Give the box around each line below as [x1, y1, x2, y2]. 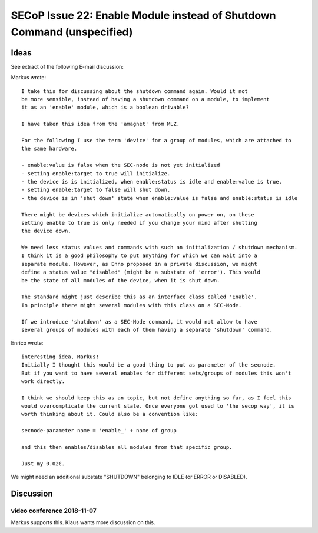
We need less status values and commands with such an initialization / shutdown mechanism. [21, 244, 298, 251]
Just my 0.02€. [21, 460, 65, 467]
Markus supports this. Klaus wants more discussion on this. [11, 519, 155, 526]
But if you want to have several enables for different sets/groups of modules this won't [21, 369, 291, 377]
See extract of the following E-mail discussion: [11, 63, 124, 70]
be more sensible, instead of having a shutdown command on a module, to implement [21, 96, 270, 103]
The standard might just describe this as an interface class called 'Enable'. [21, 294, 257, 300]
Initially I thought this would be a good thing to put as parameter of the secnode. [21, 362, 276, 368]
